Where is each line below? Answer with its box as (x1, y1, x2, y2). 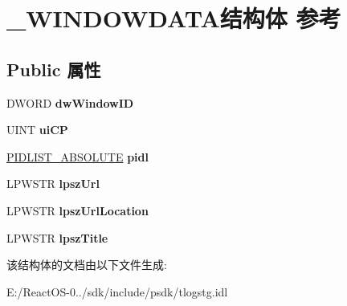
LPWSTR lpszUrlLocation (6, 202, 149, 218)
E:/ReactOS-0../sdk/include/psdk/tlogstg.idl (6, 283, 228, 300)
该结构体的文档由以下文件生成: (6, 256, 167, 273)
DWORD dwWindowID (6, 94, 134, 111)
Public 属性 (6, 56, 101, 81)
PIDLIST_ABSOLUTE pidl (6, 148, 149, 165)
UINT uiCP (6, 121, 68, 138)
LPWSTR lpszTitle (6, 229, 108, 246)
